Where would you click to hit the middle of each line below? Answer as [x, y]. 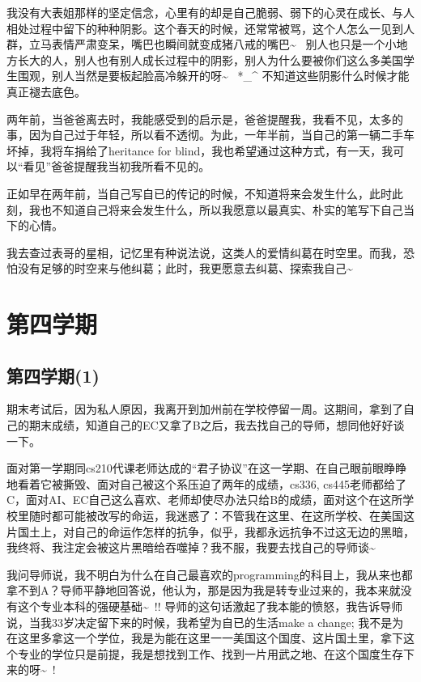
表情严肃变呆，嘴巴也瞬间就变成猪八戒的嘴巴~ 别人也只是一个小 [224, 44]
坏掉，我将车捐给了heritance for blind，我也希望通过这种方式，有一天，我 [200, 150]
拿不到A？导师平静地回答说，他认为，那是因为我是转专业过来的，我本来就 [204, 590]
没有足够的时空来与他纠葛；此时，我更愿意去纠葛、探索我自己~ [185, 268]
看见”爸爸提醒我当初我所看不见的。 [117, 166]
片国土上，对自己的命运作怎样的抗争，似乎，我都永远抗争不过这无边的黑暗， [210, 531]
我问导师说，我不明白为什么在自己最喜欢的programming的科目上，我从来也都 [210, 574]
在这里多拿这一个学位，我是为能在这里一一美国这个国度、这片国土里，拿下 [205, 638]
